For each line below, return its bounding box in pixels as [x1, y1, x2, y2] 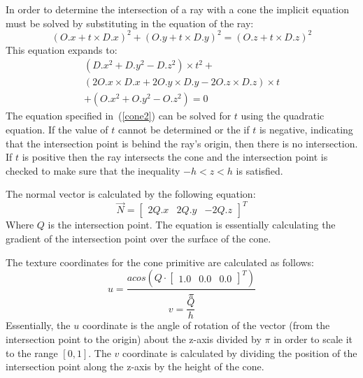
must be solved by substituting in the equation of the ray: [6, 15, 254, 30]
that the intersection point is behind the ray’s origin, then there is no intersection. [6, 136, 358, 150]
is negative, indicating [259, 122, 353, 136]
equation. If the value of [6, 122, 108, 136]
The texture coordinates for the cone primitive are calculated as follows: [6, 254, 315, 269]
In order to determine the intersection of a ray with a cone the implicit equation [6, 2, 350, 16]
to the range [6, 345, 58, 360]
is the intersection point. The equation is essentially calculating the [48, 217, 336, 232]
